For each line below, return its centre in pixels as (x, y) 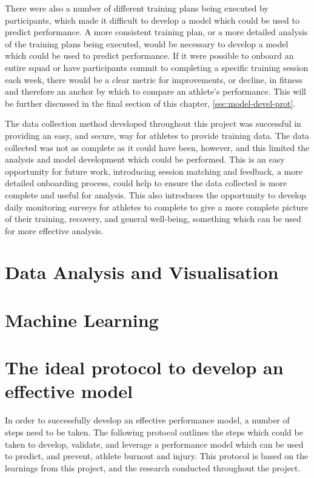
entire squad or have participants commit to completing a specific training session (157, 67)
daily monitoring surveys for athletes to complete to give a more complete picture (157, 207)
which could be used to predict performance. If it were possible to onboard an (149, 56)
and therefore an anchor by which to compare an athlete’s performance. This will (155, 91)
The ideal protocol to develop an (144, 367)
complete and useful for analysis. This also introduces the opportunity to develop (155, 194)
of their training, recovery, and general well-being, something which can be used (153, 219)
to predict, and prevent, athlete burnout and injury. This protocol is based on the (157, 456)
